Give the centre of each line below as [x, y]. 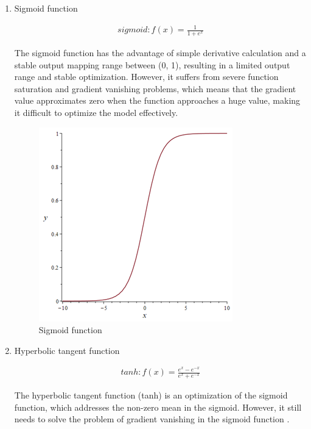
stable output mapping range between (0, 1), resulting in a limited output [152, 64]
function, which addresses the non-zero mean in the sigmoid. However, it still [158, 407]
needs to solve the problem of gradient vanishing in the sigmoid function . [152, 419]
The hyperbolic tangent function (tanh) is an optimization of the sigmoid [151, 395]
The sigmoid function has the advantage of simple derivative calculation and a [160, 52]
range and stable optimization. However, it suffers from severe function [146, 77]
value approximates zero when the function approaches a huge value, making [157, 100]
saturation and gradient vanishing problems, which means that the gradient [155, 88]
